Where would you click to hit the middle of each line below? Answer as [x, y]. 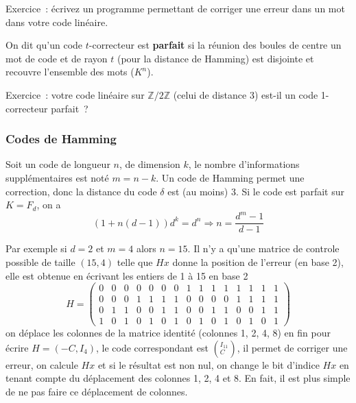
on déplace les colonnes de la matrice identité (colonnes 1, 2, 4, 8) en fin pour [168, 333]
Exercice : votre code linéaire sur [75, 94]
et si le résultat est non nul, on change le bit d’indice [209, 364]
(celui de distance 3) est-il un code [246, 94]
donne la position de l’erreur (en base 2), [258, 261]
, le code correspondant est [152, 347]
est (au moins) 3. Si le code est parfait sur [256, 191]
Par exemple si [36, 248]
